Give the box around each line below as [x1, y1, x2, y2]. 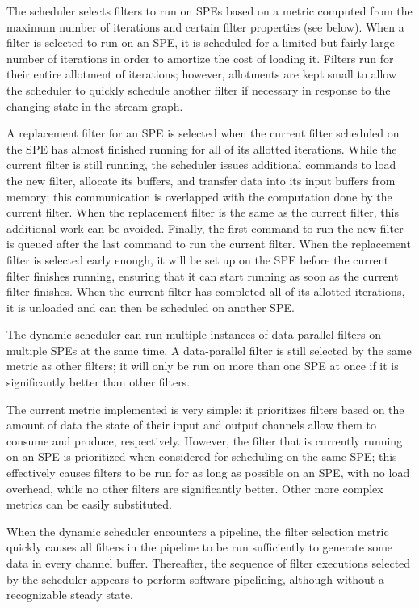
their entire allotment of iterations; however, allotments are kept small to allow [6, 65, 396, 82]
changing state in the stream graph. [6, 97, 183, 114]
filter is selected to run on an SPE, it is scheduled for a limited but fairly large [6, 34, 395, 51]
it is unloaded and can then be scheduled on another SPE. [6, 298, 295, 315]
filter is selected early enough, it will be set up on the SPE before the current [6, 251, 389, 268]
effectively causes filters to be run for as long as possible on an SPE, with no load [6, 464, 410, 481]
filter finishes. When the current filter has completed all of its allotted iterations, [6, 283, 405, 300]
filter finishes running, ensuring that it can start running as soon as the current [6, 267, 399, 284]
